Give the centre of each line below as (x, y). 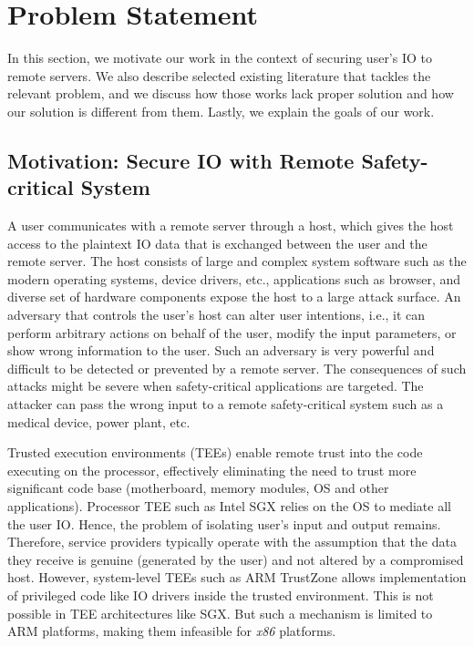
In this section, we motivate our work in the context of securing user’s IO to (220, 58)
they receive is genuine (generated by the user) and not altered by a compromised (236, 559)
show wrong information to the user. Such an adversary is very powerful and (221, 350)
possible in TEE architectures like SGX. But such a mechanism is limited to (220, 613)
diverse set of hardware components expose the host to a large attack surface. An (234, 297)
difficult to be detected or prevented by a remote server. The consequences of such (237, 368)
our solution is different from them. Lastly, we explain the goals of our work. (221, 111)
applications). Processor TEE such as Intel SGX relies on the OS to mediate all (229, 506)
